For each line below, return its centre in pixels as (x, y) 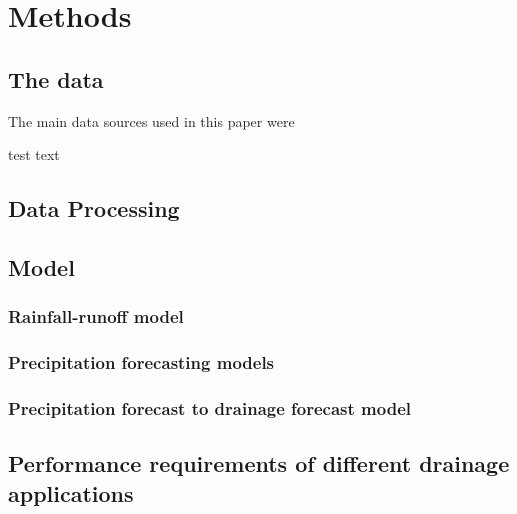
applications (71, 492)
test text (34, 154)
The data (56, 78)
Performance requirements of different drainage (259, 463)
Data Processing (94, 208)
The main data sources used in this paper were (151, 120)
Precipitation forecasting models (141, 362)
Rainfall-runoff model (96, 316)
